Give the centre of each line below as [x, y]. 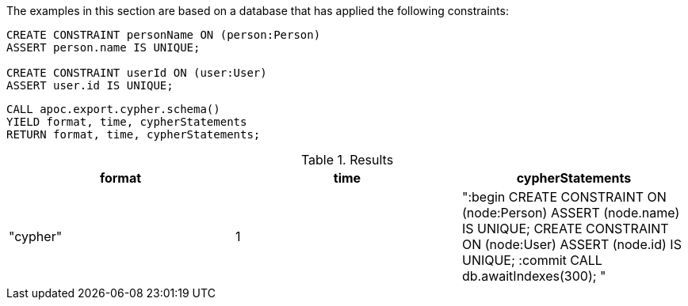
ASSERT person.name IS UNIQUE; [103, 47]
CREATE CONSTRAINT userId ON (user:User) [137, 73]
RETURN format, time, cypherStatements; [134, 134]
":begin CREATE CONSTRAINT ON [564, 197]
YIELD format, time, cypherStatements [127, 122]
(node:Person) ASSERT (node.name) [571, 213]
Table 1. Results [347, 160]
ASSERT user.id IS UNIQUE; [90, 85]
